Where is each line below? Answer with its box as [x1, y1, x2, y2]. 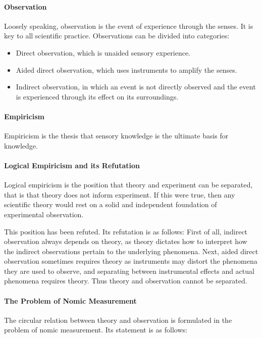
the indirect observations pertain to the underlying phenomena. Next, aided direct [4, 246, 258, 256]
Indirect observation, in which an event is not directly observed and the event [16, 81, 256, 92]
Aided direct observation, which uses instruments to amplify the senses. [16, 64, 237, 75]
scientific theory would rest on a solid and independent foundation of [4, 199, 217, 210]
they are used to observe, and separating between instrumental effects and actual [4, 265, 254, 276]
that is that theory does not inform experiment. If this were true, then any [4, 189, 235, 200]
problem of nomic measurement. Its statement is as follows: [4, 324, 187, 335]
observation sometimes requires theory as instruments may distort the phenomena [4, 256, 257, 266]
